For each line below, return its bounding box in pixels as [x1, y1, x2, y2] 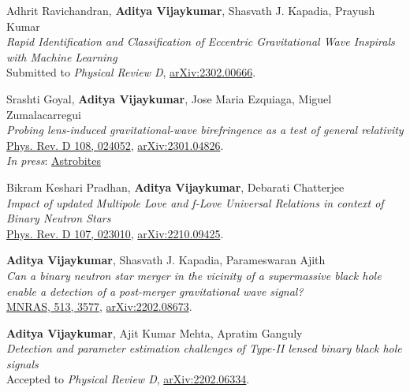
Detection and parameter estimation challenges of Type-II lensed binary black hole [6, 340, 402, 357]
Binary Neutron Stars [6, 210, 111, 226]
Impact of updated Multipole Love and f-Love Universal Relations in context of [6, 194, 384, 211]
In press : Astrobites [6, 152, 101, 169]
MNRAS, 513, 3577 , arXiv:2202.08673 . [6, 298, 192, 315]
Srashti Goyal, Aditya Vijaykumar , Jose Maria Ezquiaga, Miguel [6, 90, 332, 106]
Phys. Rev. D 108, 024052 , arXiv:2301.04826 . [6, 136, 224, 153]
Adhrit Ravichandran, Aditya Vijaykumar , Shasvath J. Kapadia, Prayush [6, 2, 375, 18]
